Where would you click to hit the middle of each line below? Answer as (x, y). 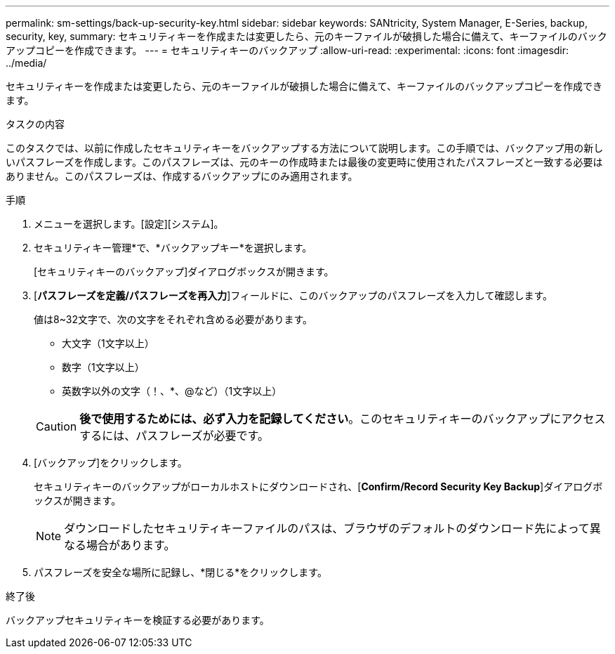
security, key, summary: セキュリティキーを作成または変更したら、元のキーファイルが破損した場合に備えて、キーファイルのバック (306, 36)
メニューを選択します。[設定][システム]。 (129, 224)
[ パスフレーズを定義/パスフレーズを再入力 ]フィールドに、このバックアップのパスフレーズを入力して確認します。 (293, 295)
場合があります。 (131, 545)
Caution (57, 426)
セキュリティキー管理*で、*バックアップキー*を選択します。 (173, 248)
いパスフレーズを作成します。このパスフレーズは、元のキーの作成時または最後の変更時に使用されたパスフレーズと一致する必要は (304, 162)
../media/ (26, 63)
